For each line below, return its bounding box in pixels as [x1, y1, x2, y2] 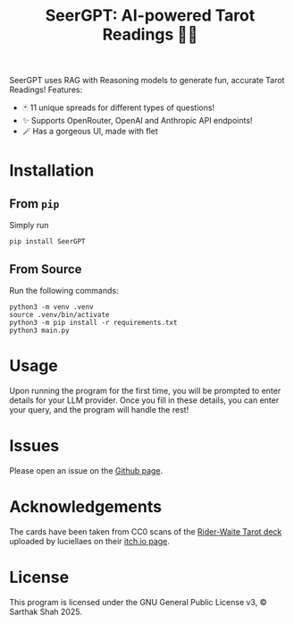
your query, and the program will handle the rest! [9, 404, 189, 415]
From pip [9, 196, 60, 211]
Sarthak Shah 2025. [9, 606, 82, 617]
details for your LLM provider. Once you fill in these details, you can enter [9, 395, 280, 406]
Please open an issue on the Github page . [9, 465, 164, 475]
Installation [9, 160, 95, 181]
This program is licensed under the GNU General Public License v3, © [9, 596, 267, 607]
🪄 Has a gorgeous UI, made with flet [21, 126, 158, 137]
